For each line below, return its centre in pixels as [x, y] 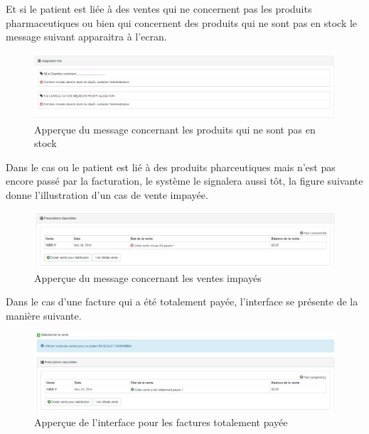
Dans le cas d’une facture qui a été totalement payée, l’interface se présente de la [182, 302]
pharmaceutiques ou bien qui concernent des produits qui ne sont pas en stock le [182, 22]
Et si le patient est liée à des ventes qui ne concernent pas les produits [159, 9]
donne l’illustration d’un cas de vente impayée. [107, 195]
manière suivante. [44, 315]
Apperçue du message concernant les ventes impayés [148, 277]
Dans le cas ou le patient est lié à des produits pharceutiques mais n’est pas [171, 167]
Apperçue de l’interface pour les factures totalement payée [161, 422]
